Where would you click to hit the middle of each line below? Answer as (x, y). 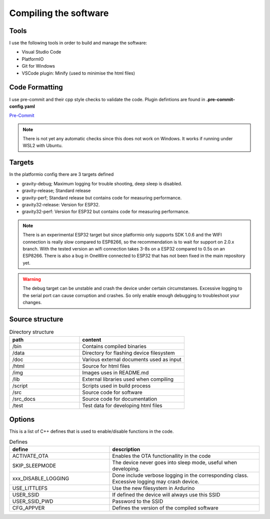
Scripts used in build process (116, 386)
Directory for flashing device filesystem (128, 353)
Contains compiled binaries (114, 346)
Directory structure (32, 332)
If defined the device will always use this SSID (166, 494)
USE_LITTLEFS (30, 488)
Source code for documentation (120, 399)
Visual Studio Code (41, 52)
